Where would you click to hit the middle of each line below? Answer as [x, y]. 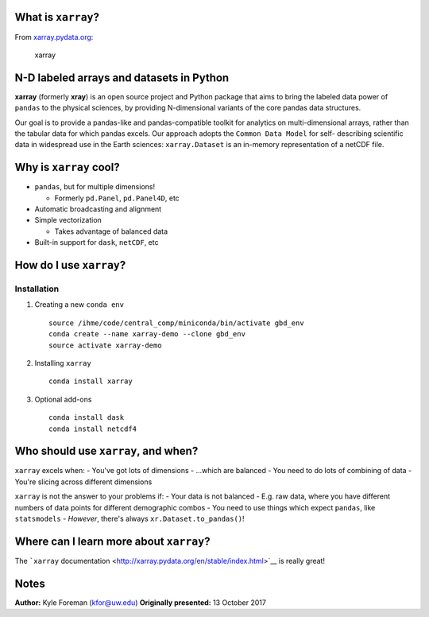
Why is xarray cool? [67, 167]
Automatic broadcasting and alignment [98, 209]
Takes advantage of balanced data [111, 231]
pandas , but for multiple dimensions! [95, 187]
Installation [37, 289]
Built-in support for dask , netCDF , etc [97, 243]
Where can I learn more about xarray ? [112, 541]
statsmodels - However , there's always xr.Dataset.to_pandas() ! [130, 518]
